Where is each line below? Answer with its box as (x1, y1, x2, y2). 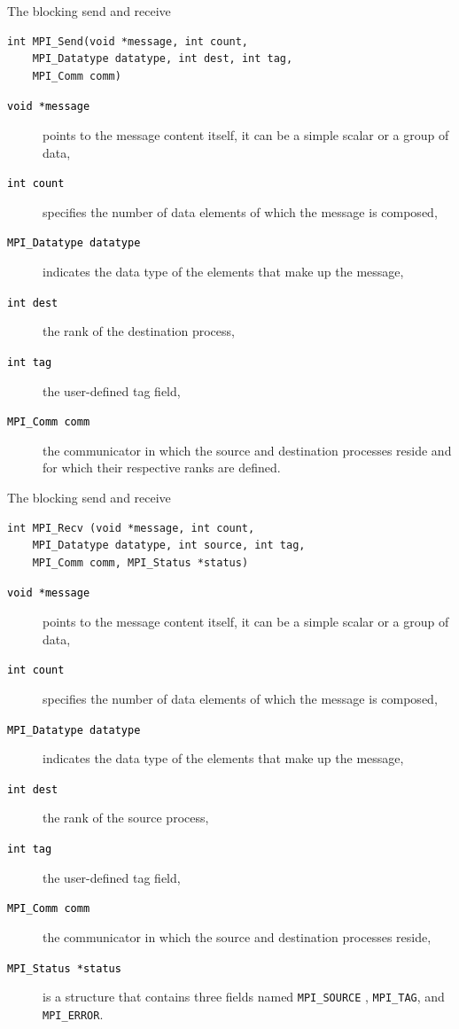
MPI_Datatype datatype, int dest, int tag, (32, 52, 293, 66)
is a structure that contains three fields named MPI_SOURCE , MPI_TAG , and (43, 987, 445, 1006)
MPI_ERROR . (43, 1004, 104, 1023)
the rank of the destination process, (43, 322, 235, 340)
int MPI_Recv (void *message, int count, (7, 521, 255, 534)
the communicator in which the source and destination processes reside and (43, 440, 452, 459)
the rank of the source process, (43, 808, 209, 827)
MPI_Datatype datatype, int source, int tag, (32, 539, 306, 552)
